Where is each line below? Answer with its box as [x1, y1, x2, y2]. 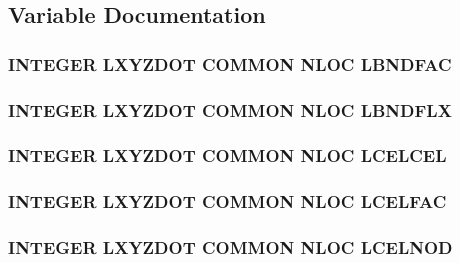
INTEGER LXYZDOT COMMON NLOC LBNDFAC [8, 51, 452, 76]
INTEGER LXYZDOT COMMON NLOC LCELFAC [8, 189, 447, 214]
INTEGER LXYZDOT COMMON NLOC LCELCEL [8, 143, 447, 168]
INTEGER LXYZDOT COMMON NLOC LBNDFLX [8, 97, 452, 122]
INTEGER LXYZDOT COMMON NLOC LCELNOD [8, 235, 453, 260]
